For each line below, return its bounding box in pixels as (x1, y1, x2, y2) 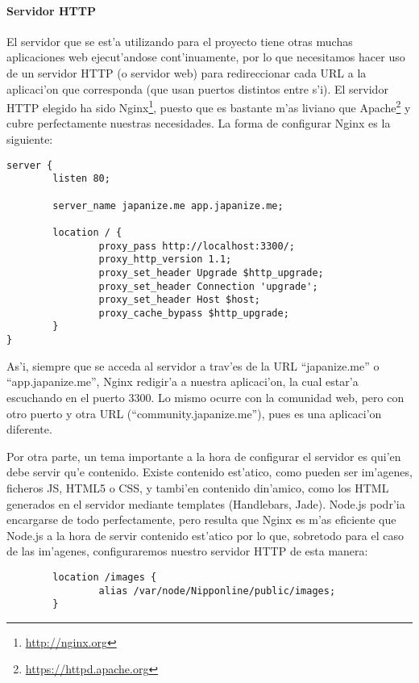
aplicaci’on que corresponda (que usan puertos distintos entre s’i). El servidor (6, 80, 388, 97)
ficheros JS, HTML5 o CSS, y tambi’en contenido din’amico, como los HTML (6, 479, 389, 496)
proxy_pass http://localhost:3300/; (98, 240, 295, 252)
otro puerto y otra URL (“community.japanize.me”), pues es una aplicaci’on (6, 404, 382, 421)
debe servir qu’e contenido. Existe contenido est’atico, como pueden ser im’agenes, (6, 463, 413, 480)
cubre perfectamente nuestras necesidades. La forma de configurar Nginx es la (6, 115, 391, 132)
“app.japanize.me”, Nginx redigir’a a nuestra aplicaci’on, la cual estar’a (6, 373, 359, 390)
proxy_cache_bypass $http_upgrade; (98, 307, 289, 319)
